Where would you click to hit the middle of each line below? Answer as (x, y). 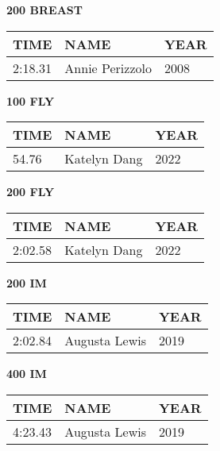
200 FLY (31, 192)
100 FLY (31, 100)
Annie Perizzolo (108, 67)
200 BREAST (44, 10)
